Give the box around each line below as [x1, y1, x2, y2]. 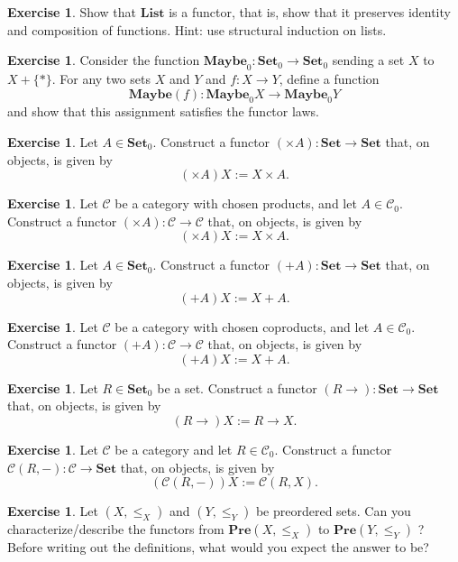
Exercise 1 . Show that [7, 3, 137, 21]
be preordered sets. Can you [255, 502, 411, 521]
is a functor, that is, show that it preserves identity [169, 3, 451, 21]
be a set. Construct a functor [157, 378, 317, 397]
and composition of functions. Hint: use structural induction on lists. [7, 20, 387, 39]
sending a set [332, 51, 405, 69]
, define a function [279, 69, 380, 88]
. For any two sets [51, 69, 151, 88]
